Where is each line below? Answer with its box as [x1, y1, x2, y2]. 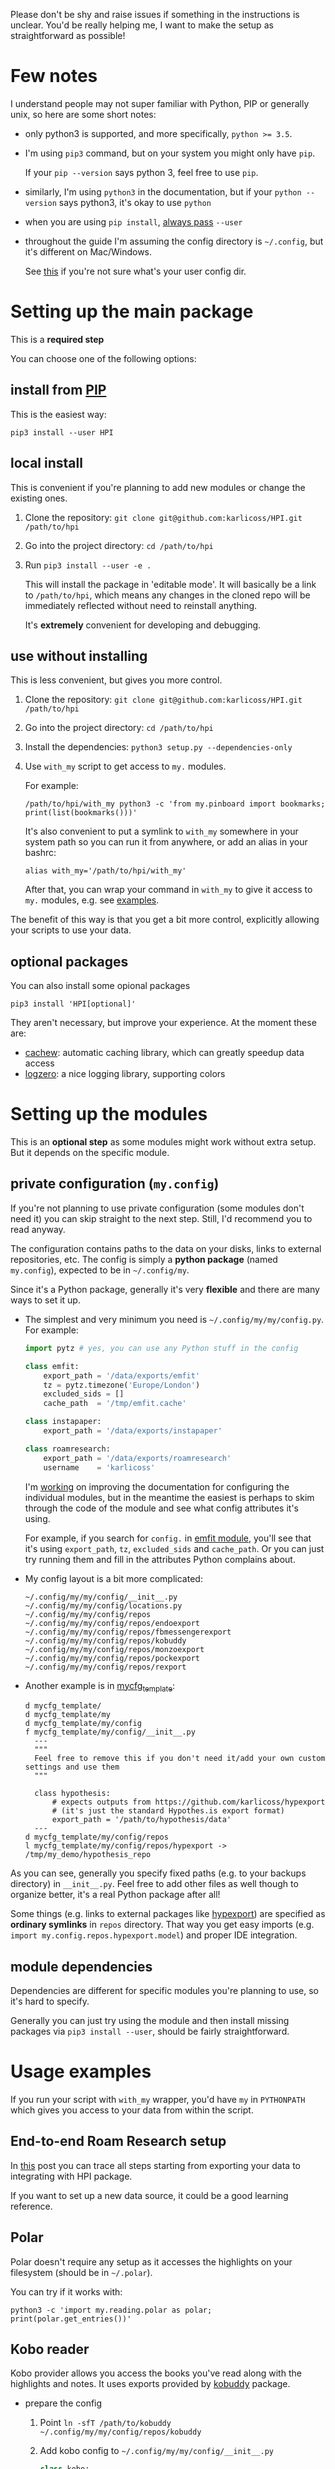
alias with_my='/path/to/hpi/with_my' [24, 866, 187, 876]
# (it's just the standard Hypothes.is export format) [51, 1806, 286, 1816]
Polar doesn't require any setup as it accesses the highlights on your [10, 2255, 293, 2268]
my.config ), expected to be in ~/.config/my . [10, 1264, 190, 1276]
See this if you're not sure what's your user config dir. [24, 265, 247, 277]
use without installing [10, 647, 148, 664]
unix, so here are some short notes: [10, 108, 157, 120]
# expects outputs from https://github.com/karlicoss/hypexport [51, 1797, 326, 1808]
